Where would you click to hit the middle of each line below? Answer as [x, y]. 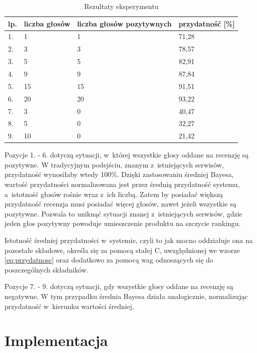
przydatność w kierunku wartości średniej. [69, 306]
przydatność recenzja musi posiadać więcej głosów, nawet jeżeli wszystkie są [121, 204]
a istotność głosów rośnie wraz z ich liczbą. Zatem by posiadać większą [114, 194]
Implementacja [56, 340]
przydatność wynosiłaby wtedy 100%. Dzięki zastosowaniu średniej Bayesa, [119, 174]
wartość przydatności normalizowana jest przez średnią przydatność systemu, [122, 184]
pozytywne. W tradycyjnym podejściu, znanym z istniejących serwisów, [114, 164]
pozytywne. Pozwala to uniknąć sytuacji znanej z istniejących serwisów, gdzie [124, 213]
